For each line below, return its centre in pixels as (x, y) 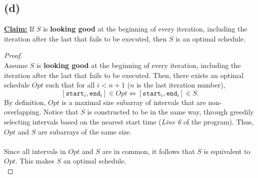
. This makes (35, 161)
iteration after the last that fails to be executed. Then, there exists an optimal (124, 75)
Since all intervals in (35, 151)
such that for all (70, 85)
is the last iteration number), (181, 85)
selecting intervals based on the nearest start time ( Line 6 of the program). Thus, (129, 121)
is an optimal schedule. (211, 38)
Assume (16, 65)
